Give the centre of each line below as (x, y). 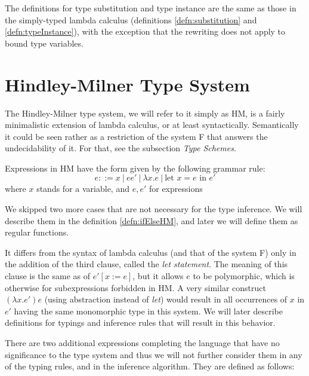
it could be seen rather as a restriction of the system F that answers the (136, 136)
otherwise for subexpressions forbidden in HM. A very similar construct (135, 287)
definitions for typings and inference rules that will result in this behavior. (140, 322)
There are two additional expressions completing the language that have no (142, 343)
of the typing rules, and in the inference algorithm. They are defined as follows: (150, 366)
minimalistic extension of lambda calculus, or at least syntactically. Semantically (152, 125)
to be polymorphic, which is (244, 276)
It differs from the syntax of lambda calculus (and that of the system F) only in (151, 252)
